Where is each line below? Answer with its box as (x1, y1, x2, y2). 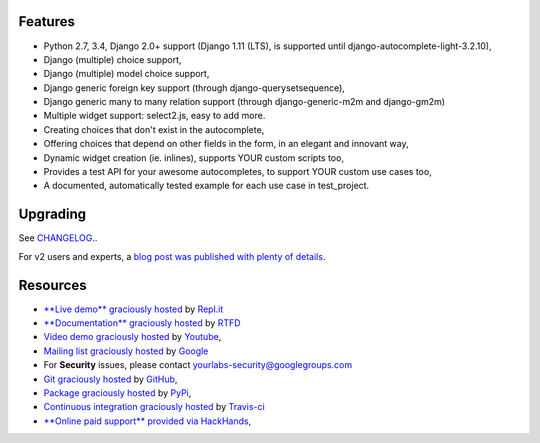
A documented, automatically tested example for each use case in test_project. (43, 180, 370, 192)
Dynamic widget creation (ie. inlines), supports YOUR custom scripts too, (43, 151, 345, 164)
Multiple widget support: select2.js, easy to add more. (43, 110, 266, 122)
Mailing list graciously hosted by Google (43, 345, 209, 357)
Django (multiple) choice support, (43, 53, 182, 65)
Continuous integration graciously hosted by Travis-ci (43, 401, 265, 413)
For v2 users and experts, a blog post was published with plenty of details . (18, 250, 326, 262)
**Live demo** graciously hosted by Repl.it (43, 303, 224, 315)
